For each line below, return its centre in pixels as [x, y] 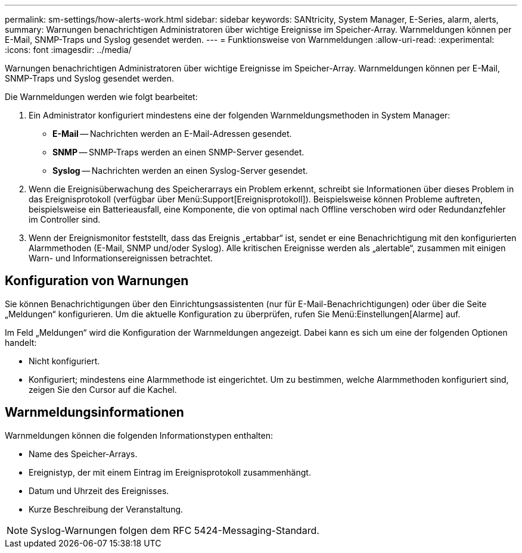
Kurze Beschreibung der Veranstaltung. [106, 509]
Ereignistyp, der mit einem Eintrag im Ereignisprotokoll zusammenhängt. [170, 472]
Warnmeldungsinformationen [94, 413]
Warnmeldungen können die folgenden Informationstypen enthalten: [139, 435]
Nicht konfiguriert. [64, 361]
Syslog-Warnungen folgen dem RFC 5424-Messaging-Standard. [175, 530]
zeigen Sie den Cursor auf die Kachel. [103, 389]
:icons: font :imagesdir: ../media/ [68, 50]
